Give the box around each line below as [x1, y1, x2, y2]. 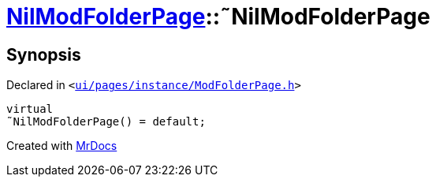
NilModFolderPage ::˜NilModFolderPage [6, 3, 430, 30]
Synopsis [6, 44, 81, 65]
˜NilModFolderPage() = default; [6, 115, 206, 129]
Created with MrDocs [6, 139, 117, 153]
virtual [6, 103, 54, 116]
